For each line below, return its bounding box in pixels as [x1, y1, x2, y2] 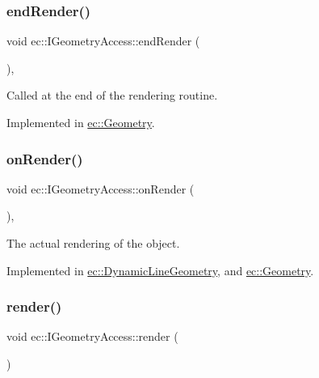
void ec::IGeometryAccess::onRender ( [6, 180, 195, 197]
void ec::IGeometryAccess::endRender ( [6, 32, 200, 49]
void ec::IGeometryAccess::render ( [6, 328, 178, 345]
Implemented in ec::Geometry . [6, 114, 155, 130]
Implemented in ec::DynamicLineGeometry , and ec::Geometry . [6, 261, 314, 278]
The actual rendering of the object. [6, 235, 180, 251]
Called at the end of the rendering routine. [6, 87, 218, 104]
